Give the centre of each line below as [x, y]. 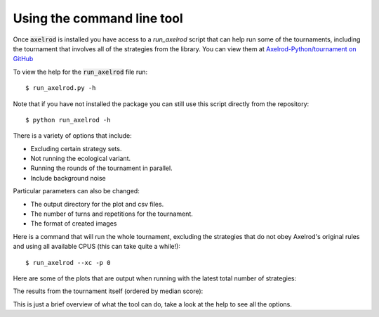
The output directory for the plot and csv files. [97, 204]
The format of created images [74, 224]
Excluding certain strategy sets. [76, 148]
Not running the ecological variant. [81, 159]
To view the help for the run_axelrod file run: [80, 72]
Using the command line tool [98, 18]
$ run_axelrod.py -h [61, 88]
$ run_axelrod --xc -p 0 [68, 263]
